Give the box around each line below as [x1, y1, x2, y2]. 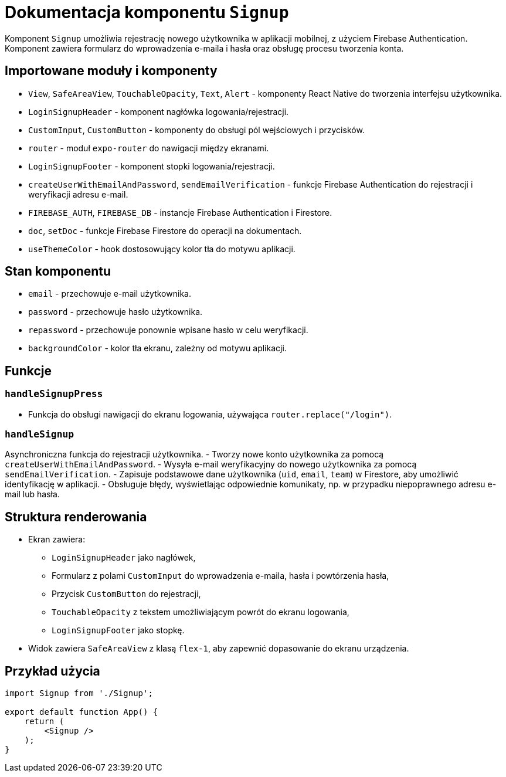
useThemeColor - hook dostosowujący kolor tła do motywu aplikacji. [28, 243, 296, 254]
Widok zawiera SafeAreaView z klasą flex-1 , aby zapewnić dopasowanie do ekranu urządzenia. [28, 643, 409, 654]
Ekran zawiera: [28, 534, 86, 545]
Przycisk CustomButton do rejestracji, [52, 589, 201, 599]
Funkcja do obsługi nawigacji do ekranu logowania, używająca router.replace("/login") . [28, 409, 392, 419]
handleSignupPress [5, 388, 103, 400]
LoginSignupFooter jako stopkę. [52, 625, 185, 636]
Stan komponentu [5, 264, 111, 279]
